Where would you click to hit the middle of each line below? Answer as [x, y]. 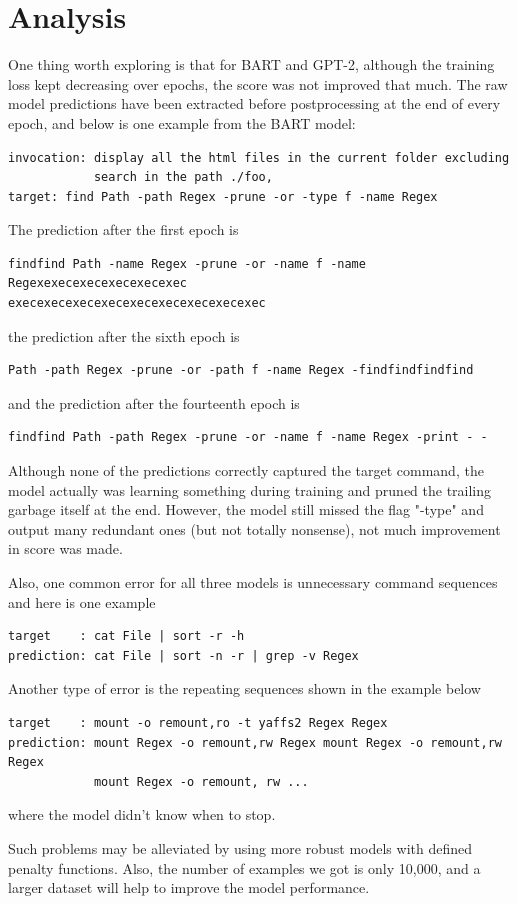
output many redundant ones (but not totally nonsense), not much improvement [254, 528]
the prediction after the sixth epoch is [124, 335]
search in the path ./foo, [183, 177]
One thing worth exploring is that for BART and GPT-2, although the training [251, 64]
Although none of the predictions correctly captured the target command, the [246, 470]
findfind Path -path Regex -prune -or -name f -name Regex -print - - [248, 437]
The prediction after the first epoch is [123, 229]
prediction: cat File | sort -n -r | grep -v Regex [183, 655]
